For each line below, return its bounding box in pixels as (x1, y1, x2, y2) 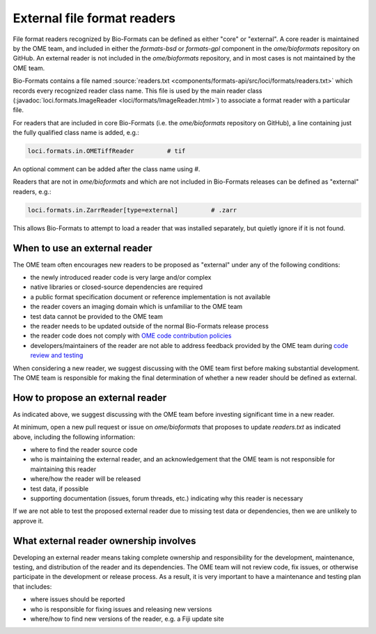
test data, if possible (30, 484, 89, 493)
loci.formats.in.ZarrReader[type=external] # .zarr (27, 206, 237, 214)
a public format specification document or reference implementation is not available (30, 292, 271, 301)
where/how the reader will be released (30, 475, 141, 483)
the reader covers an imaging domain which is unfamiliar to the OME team (30, 303, 243, 311)
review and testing (30, 351, 84, 360)
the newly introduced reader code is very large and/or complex (30, 274, 212, 282)
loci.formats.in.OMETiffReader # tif (27, 147, 186, 155)
